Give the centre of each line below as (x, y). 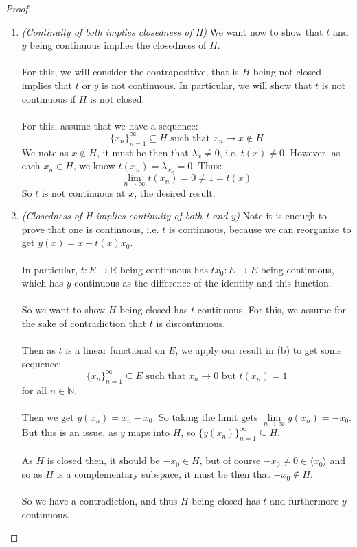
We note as (45, 152)
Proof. (18, 8)
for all (34, 390)
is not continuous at (83, 192)
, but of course (230, 460)
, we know (94, 166)
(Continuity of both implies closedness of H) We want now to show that (172, 31)
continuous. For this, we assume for (272, 309)
